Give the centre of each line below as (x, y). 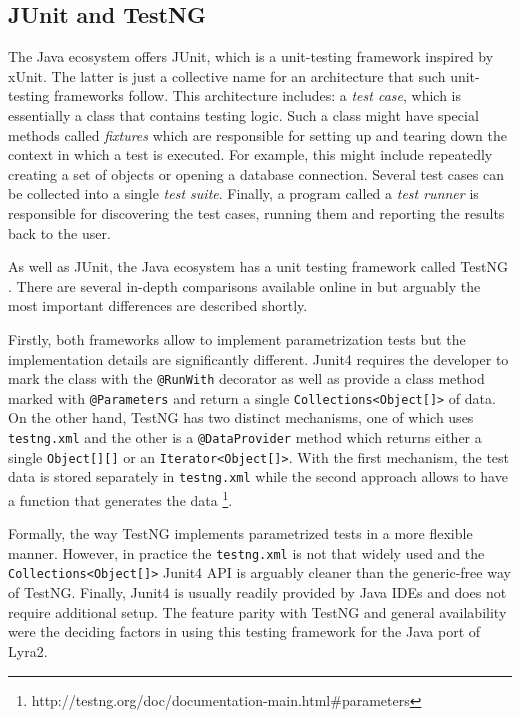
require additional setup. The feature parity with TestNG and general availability (257, 611)
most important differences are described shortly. (158, 305)
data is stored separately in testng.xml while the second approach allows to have (258, 476)
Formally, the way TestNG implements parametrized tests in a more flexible (240, 533)
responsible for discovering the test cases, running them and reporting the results (256, 212)
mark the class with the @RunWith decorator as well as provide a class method (246, 378)
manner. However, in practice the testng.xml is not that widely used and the (246, 552)
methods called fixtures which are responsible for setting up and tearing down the (257, 134)
